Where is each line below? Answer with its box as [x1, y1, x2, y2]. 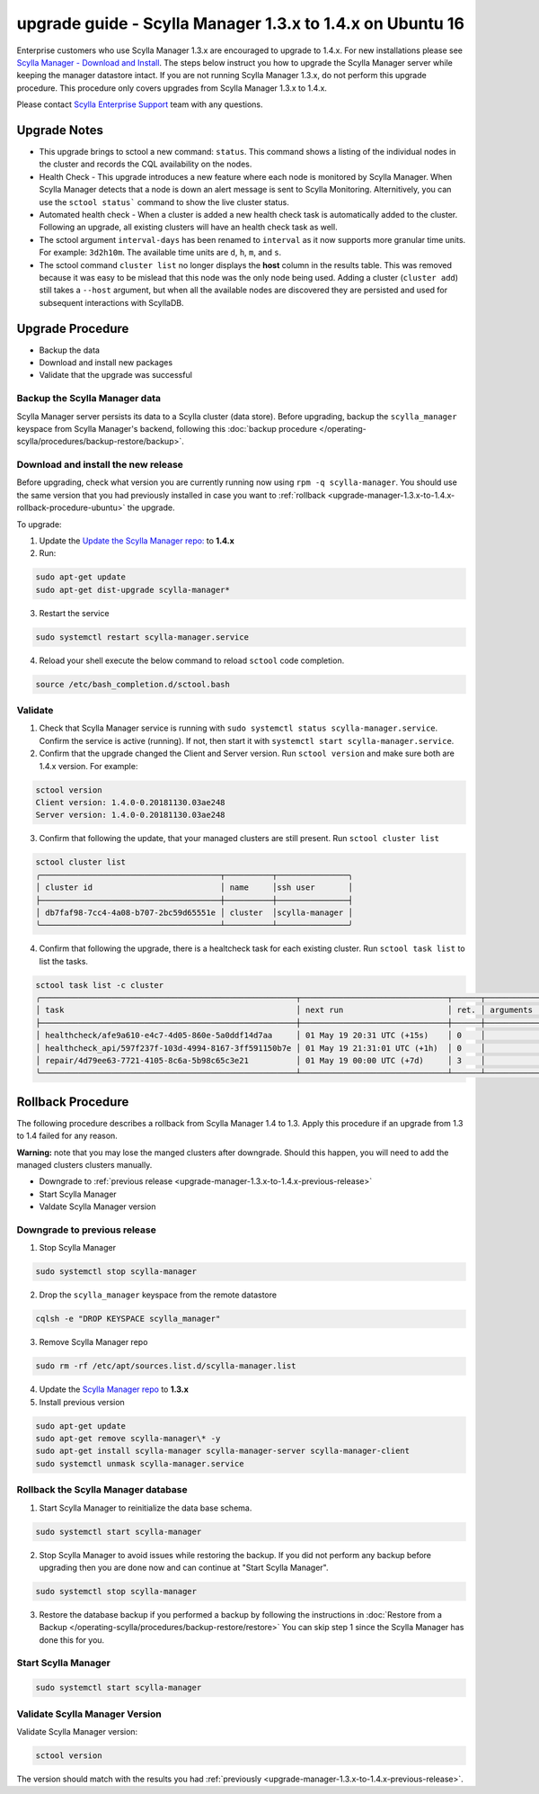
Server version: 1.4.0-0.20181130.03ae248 [35, 810, 225, 821]
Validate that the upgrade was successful [39, 370, 193, 381]
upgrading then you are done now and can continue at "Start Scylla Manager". [39, 1562, 329, 1573]
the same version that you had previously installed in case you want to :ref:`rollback [16, 489, 326, 500]
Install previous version [39, 1396, 125, 1407]
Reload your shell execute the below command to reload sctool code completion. [39, 655, 345, 666]
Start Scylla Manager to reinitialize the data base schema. [39, 1502, 252, 1513]
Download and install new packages [39, 357, 173, 368]
